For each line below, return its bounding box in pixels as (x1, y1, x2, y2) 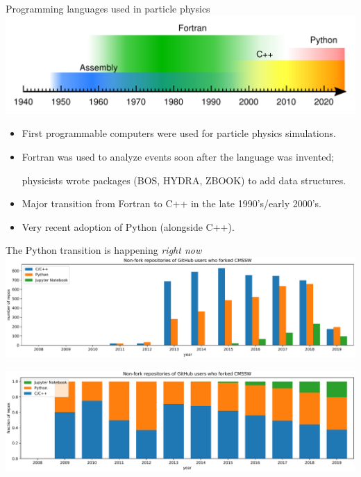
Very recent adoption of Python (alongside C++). (22, 219, 235, 234)
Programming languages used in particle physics (6, 1, 210, 15)
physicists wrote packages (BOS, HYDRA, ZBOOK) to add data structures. (22, 172, 346, 187)
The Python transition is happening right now (6, 243, 202, 257)
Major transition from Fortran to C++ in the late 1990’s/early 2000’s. (22, 196, 321, 211)
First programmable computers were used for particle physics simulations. (22, 126, 336, 140)
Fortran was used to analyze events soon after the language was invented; (22, 149, 335, 164)
